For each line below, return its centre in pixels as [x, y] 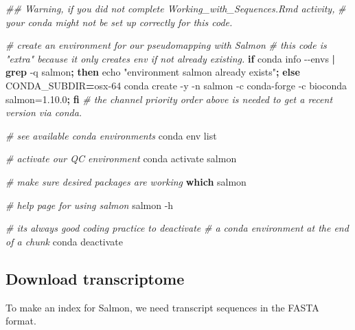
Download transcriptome [95, 278]
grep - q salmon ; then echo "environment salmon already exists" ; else [153, 72]
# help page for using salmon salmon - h [90, 205]
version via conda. [44, 112]
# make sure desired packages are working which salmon [126, 181]
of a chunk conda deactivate [64, 241]
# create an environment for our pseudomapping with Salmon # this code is [166, 45]
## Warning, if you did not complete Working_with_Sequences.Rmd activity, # [176, 8]
